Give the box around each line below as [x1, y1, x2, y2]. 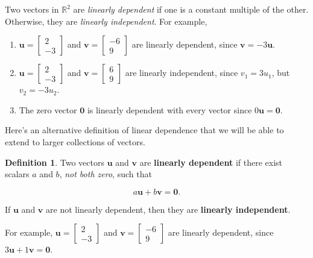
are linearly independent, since [125, 66, 238, 79]
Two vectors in [5, 3, 59, 15]
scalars [5, 168, 30, 180]
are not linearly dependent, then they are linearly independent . [46, 203, 291, 215]
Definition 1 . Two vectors [5, 156, 104, 168]
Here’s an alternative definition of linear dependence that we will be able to [5, 124, 284, 136]
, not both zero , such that [59, 168, 152, 180]
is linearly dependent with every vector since [87, 103, 252, 116]
